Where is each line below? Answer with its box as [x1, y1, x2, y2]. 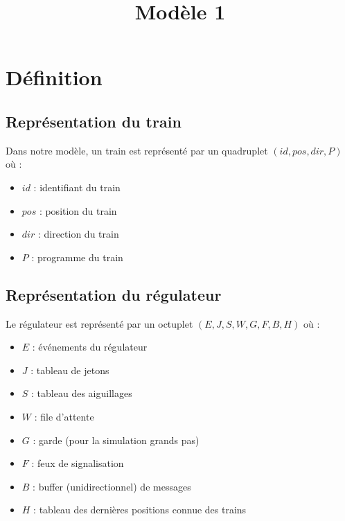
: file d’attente [34, 409, 94, 423]
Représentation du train [6, 110, 182, 132]
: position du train [39, 203, 117, 218]
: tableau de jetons [30, 362, 109, 377]
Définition [6, 63, 103, 91]
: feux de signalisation [31, 456, 124, 470]
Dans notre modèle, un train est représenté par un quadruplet [6, 143, 268, 157]
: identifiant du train [33, 179, 121, 194]
